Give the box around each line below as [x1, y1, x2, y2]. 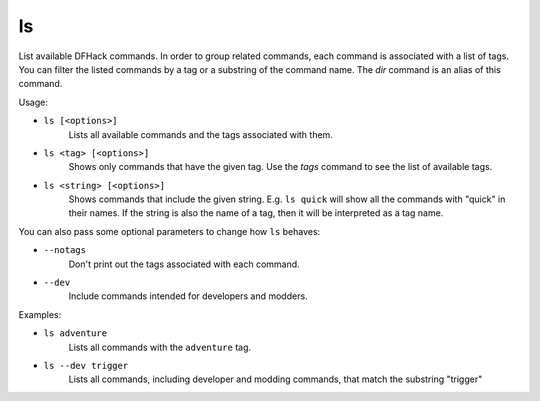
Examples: [18, 308, 62, 320]
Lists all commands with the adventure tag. [68, 341, 252, 353]
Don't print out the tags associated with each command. [68, 258, 300, 270]
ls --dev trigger [43, 360, 129, 371]
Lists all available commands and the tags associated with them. [68, 128, 334, 140]
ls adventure [43, 328, 108, 339]
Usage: [18, 96, 49, 108]
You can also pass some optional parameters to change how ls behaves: [18, 225, 321, 237]
